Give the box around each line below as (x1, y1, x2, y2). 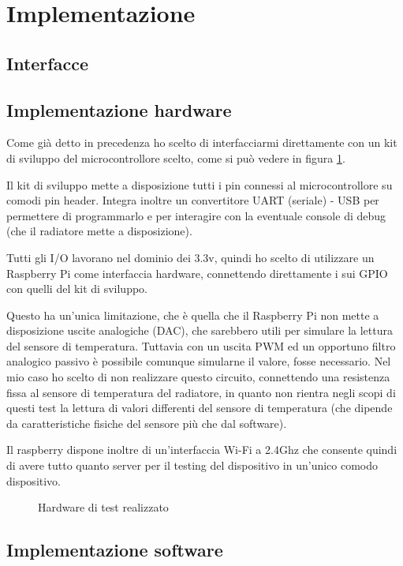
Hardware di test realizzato (38, 499, 169, 515)
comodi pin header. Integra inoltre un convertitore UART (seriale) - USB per (6, 192, 379, 208)
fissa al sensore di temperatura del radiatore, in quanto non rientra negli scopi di (6, 384, 396, 400)
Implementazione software (6, 538, 223, 562)
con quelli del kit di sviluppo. (6, 280, 148, 297)
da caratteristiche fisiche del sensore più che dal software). (6, 414, 287, 431)
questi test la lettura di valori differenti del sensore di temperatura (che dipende (6, 399, 393, 416)
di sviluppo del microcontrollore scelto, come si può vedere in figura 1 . (6, 149, 345, 166)
